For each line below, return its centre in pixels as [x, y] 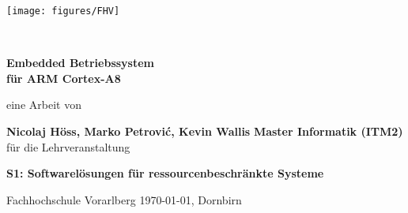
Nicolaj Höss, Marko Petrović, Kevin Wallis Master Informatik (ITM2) [205, 131]
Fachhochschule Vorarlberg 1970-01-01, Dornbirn [124, 199]
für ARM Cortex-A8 [64, 78]
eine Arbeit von [44, 105]
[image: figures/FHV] [63, 11]
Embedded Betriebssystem [81, 63]
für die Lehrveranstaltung [68, 146]
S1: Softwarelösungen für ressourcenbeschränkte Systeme [165, 173]
